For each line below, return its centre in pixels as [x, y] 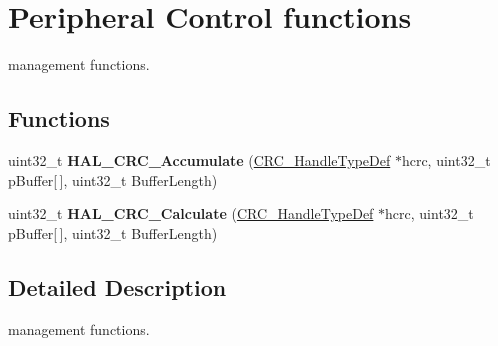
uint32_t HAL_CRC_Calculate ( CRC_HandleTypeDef [191, 213]
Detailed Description [117, 286]
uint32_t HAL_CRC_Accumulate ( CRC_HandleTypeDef [199, 159]
